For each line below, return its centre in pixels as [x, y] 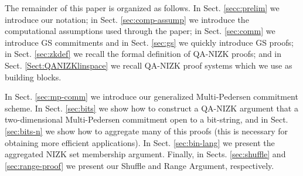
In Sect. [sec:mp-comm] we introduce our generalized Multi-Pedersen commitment [151, 97]
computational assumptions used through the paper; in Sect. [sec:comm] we [140, 31]
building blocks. [33, 77]
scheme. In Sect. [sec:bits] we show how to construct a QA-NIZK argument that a [151, 108]
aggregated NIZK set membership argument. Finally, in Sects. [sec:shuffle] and [145, 154]
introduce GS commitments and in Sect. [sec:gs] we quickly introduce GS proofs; [149, 42]
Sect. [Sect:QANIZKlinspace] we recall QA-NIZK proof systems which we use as [149, 65]
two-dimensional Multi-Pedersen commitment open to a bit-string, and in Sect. [147, 119]
